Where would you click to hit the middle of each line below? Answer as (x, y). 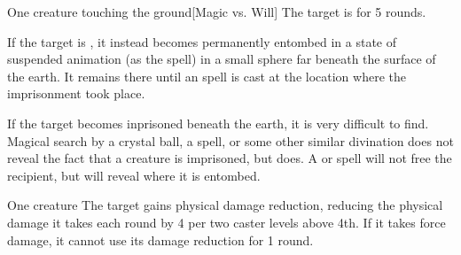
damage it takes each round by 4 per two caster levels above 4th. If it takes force (227, 222)
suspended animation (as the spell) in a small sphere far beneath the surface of (222, 59)
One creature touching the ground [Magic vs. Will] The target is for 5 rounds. (217, 12)
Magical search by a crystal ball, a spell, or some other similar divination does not (230, 140)
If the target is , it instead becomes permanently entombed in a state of (202, 41)
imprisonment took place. (76, 93)
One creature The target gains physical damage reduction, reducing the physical (225, 205)
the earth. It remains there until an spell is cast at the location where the (207, 76)
